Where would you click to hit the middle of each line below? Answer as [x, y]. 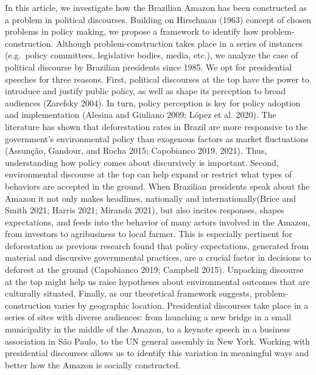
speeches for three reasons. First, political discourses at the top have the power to [157, 79]
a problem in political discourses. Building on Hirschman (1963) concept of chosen [158, 19]
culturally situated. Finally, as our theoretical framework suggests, [128, 293]
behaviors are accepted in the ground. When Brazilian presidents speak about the [157, 186]
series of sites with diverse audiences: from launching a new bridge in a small [148, 317]
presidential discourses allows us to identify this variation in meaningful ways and [157, 353]
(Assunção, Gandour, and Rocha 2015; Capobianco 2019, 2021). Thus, [136, 150]
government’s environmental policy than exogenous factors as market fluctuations [157, 138]
